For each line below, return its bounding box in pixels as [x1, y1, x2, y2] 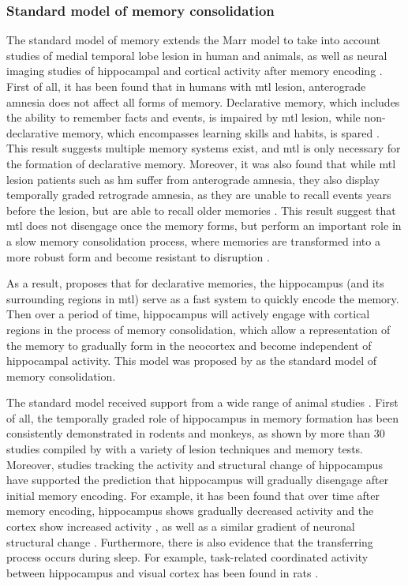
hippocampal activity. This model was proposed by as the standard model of [6, 352, 377, 369]
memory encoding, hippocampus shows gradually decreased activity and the [6, 502, 374, 519]
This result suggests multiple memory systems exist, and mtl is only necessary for [6, 140, 401, 156]
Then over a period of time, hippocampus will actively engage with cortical [6, 306, 370, 322]
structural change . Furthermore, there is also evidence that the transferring [6, 533, 373, 550]
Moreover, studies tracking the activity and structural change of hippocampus [6, 456, 383, 472]
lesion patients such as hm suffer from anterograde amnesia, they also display [6, 171, 380, 187]
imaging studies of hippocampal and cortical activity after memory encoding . [6, 62, 383, 79]
